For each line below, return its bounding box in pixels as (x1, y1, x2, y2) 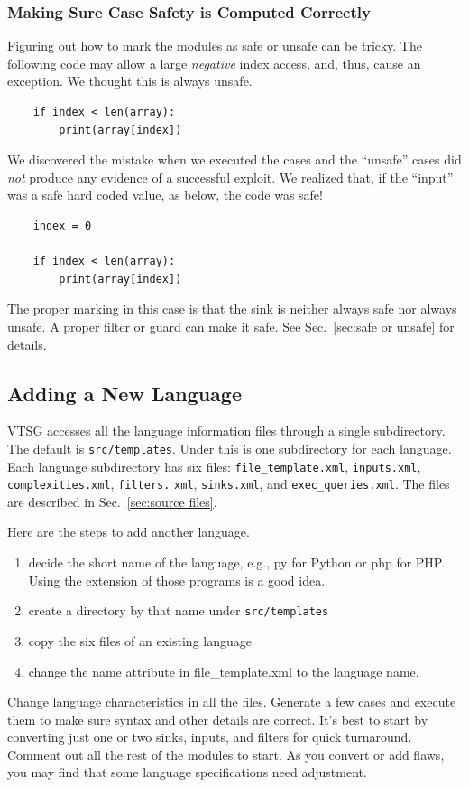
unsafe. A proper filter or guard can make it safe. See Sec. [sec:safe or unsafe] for (7, 316, 455, 335)
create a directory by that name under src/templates (28, 601, 329, 620)
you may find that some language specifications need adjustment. (7, 763, 367, 782)
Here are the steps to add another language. (7, 522, 250, 541)
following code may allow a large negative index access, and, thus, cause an (7, 53, 421, 72)
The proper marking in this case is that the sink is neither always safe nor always (7, 299, 457, 318)
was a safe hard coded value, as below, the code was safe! (7, 185, 323, 204)
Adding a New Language (7, 379, 242, 407)
